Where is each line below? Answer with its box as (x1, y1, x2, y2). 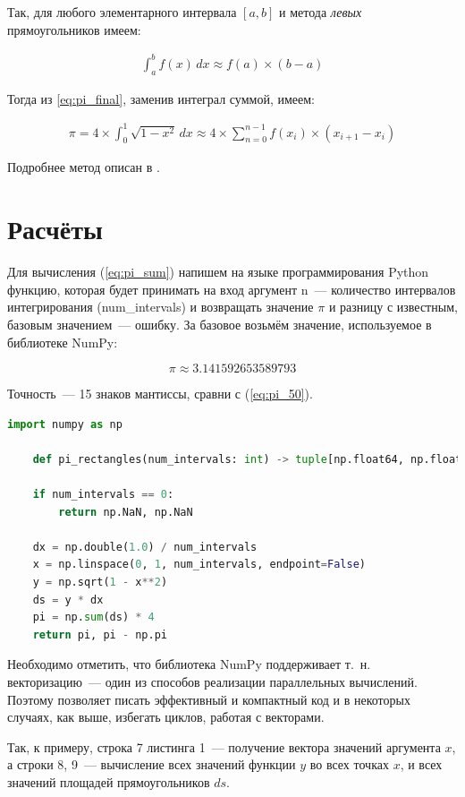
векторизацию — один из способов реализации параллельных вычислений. (7, 673, 418, 691)
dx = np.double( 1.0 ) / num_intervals (32, 540, 258, 553)
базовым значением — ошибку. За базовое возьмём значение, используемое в (7, 314, 432, 333)
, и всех (400, 755, 443, 774)
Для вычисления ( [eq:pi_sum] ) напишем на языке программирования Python (7, 262, 429, 281)
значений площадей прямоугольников (7, 773, 210, 791)
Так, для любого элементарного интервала (7, 3, 237, 21)
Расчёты (7, 210, 103, 247)
